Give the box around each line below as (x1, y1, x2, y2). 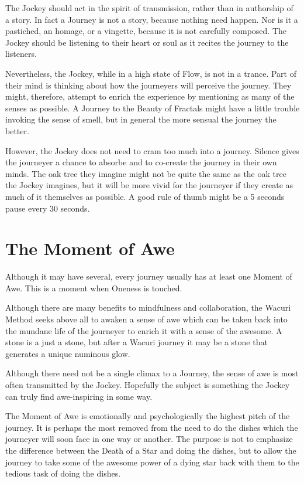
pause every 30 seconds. (5, 202, 90, 214)
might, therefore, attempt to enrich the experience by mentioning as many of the (5, 90, 295, 103)
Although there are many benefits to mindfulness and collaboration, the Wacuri (5, 301, 291, 314)
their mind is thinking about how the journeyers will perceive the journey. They (5, 79, 292, 91)
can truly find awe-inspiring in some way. (5, 390, 153, 402)
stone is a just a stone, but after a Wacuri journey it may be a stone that (5, 336, 268, 348)
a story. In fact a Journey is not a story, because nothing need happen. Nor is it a (5, 13, 298, 25)
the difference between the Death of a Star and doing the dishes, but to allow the (5, 444, 296, 456)
